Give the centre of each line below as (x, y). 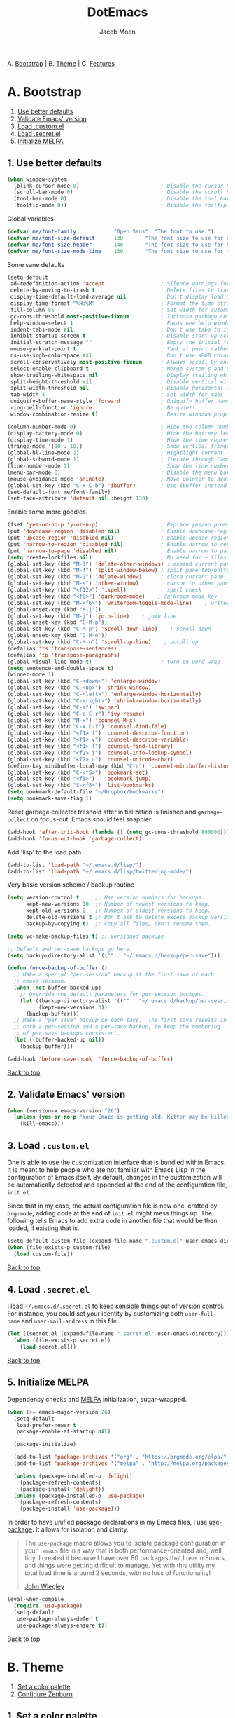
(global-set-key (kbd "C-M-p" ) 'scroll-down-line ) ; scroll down (109, 629)
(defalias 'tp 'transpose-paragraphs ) (64, 655)
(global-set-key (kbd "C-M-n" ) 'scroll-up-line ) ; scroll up (103, 642)
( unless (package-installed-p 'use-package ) (79, 1496)
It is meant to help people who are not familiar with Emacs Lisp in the (106, 1170)
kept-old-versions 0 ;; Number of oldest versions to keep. (118, 911)
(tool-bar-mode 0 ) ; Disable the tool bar (122, 199)
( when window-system (37, 179)
